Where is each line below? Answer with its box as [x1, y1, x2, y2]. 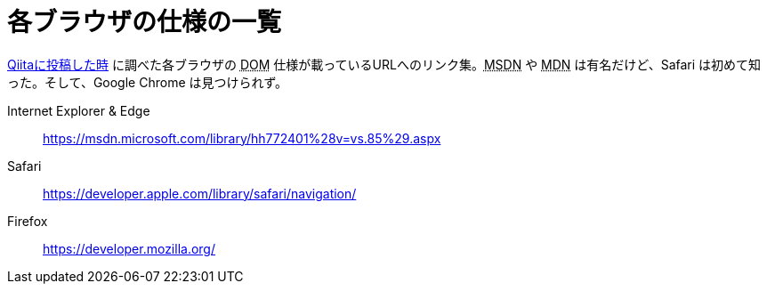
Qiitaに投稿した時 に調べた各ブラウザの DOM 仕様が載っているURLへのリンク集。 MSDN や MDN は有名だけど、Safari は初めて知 [7, 56, 762, 72]
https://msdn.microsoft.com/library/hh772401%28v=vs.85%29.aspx [43, 130, 441, 146]
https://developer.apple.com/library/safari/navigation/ [43, 185, 357, 201]
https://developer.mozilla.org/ [43, 240, 216, 256]
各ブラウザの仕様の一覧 [7, 7, 282, 37]
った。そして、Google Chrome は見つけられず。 [7, 74, 288, 90]
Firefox [7, 213, 48, 229]
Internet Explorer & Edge [7, 102, 150, 118]
